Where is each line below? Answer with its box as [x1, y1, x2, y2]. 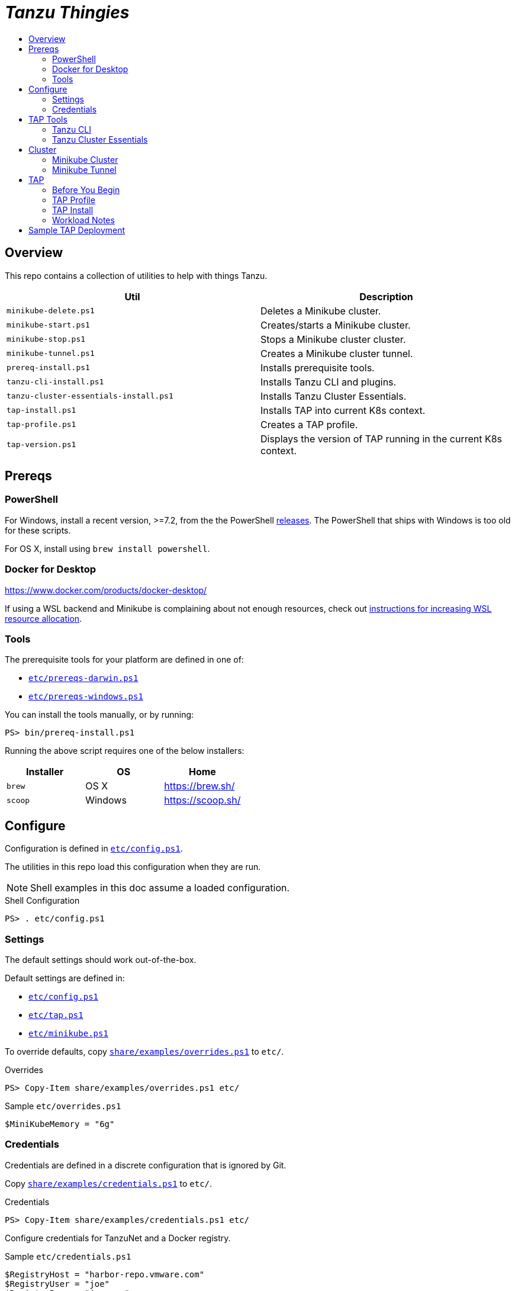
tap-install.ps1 [7, 406, 76, 415]
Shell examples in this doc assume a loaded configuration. [30, 882, 290, 894]
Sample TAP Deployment [28, 224, 125, 235]
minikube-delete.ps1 [7, 306, 95, 316]
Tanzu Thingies [5, 2, 130, 23]
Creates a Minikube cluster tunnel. [260, 347, 413, 359]
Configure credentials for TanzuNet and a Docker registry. [5, 1232, 231, 1243]
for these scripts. [5, 525, 71, 535]
